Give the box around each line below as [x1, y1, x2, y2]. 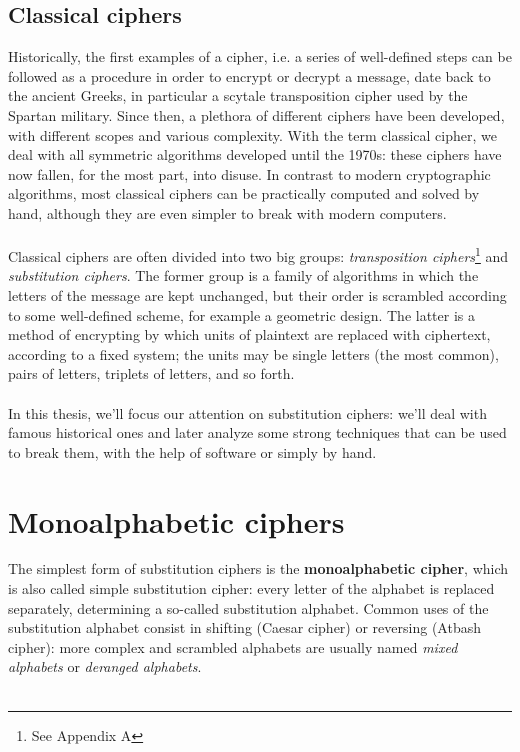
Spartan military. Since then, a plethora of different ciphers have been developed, [8, 104, 505, 125]
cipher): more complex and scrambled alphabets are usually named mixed [8, 636, 458, 657]
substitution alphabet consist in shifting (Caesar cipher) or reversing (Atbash [8, 617, 481, 638]
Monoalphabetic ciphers [8, 500, 345, 541]
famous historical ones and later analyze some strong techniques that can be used [8, 422, 507, 443]
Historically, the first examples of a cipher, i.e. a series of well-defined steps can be [8, 46, 512, 67]
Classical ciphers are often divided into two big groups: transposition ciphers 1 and [8, 243, 509, 266]
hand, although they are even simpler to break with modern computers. [8, 202, 447, 223]
